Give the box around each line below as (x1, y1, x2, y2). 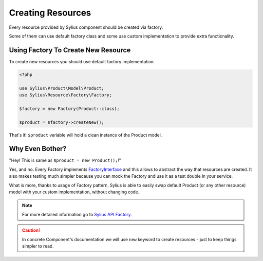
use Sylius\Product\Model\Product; (19, 85, 104, 91)
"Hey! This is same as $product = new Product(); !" (9, 157, 121, 163)
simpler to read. (22, 243, 54, 249)
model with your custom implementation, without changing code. (9, 189, 140, 195)
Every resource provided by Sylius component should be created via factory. (9, 24, 163, 30)
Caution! (22, 227, 40, 233)
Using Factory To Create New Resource (9, 46, 131, 54)
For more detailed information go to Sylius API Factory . (22, 211, 132, 217)
